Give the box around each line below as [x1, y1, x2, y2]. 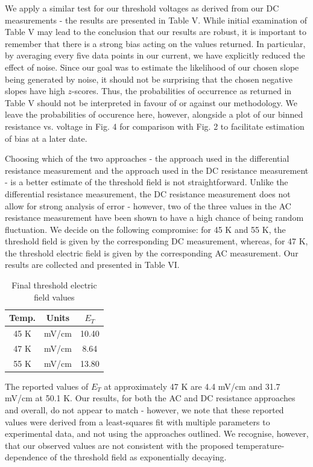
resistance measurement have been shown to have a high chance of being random [5, 211, 304, 224]
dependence [5, 451, 48, 463]
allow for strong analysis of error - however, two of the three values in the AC [5, 199, 291, 212]
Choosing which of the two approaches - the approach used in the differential [5, 152, 289, 165]
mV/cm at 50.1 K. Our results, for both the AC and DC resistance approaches [5, 392, 296, 404]
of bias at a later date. [5, 132, 87, 144]
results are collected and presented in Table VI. [5, 258, 180, 271]
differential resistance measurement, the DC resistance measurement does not [5, 187, 291, 200]
